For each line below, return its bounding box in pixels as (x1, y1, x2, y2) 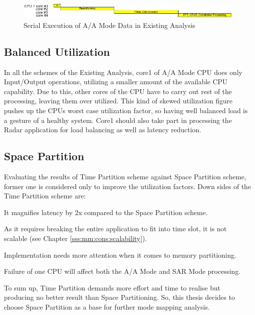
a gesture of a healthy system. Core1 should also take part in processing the (4, 115, 232, 125)
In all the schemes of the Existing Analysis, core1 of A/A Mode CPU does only (4, 67, 243, 77)
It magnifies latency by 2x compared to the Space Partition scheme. (4, 207, 208, 217)
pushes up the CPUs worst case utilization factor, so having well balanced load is (4, 105, 248, 115)
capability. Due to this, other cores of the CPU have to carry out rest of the (4, 86, 232, 96)
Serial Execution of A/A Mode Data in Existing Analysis (24, 20, 196, 30)
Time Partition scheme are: (4, 191, 86, 201)
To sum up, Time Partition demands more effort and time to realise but (4, 282, 221, 292)
